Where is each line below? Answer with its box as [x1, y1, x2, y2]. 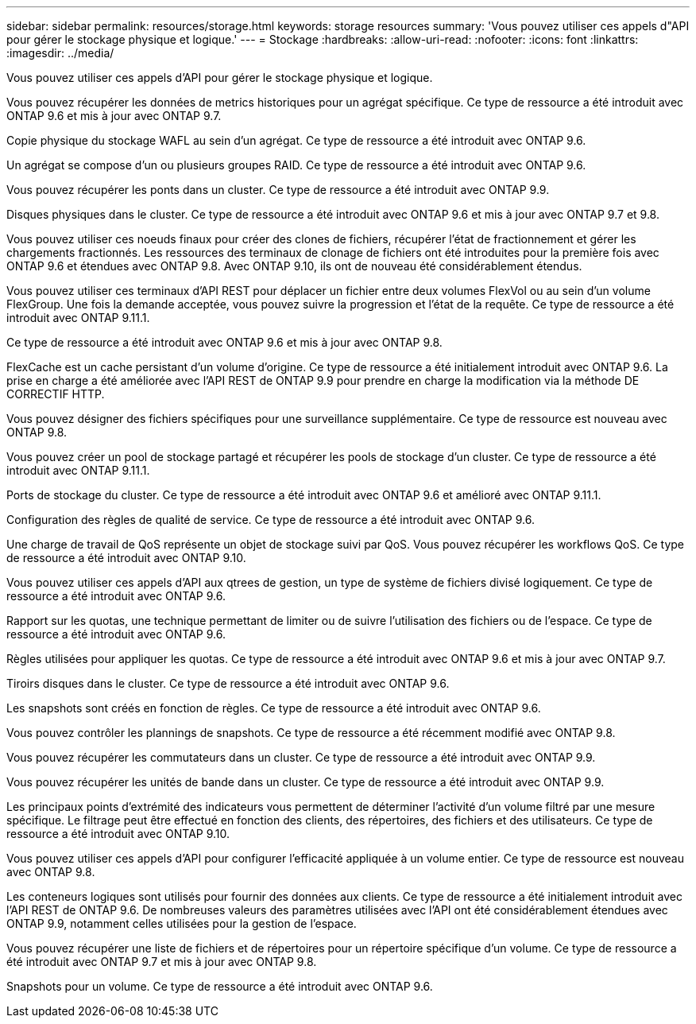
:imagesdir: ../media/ [6, 46, 114, 60]
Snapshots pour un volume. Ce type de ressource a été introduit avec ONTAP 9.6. [6, 979, 433, 993]
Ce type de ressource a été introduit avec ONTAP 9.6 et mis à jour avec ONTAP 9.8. [6, 336, 443, 349]
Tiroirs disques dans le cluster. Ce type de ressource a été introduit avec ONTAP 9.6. [6, 677, 450, 690]
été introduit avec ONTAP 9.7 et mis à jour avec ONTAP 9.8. [6, 955, 317, 968]
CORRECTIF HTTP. [6, 387, 105, 401]
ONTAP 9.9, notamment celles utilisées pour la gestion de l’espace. [6, 917, 357, 930]
